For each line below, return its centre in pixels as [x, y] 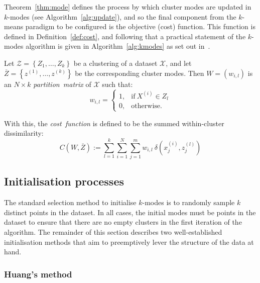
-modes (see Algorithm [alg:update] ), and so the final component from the [122, 16]
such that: [117, 84]
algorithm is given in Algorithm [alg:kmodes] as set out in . [118, 46]
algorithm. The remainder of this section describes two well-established [113, 231]
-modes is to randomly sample [188, 202]
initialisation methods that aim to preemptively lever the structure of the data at [129, 242]
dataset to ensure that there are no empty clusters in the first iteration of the [123, 222]
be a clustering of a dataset [115, 63]
